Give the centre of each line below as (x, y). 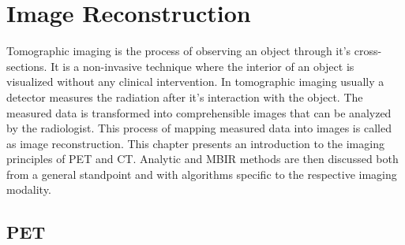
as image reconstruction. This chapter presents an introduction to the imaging (195, 143)
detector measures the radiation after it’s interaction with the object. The (185, 97)
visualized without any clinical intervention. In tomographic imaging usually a (195, 82)
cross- (368, 51)
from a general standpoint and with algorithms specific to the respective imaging (202, 174)
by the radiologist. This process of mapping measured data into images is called (199, 128)
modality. (29, 189)
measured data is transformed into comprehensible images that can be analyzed (199, 112)
